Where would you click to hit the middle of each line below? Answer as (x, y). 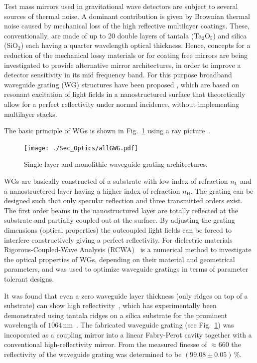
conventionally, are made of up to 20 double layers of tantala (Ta (103, 35)
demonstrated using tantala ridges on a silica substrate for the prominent (116, 315)
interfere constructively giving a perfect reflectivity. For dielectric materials (118, 239)
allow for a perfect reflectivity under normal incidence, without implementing (122, 104)
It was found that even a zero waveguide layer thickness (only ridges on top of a (126, 295)
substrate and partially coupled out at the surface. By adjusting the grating (120, 220)
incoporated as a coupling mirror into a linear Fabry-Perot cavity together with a (128, 334)
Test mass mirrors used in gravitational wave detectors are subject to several (121, 6)
